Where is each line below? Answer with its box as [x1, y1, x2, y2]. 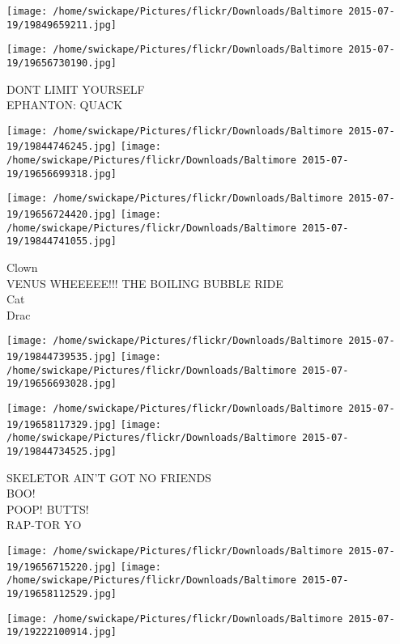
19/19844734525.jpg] [6, 446, 117, 458]
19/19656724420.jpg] [6, 209, 117, 221]
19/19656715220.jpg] [6, 561, 117, 573]
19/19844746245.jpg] [6, 141, 117, 153]
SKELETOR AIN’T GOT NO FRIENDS [6, 468, 211, 485]
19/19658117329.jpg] [6, 418, 117, 430]
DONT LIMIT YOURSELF [6, 80, 145, 97]
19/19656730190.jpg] [6, 57, 117, 69]
